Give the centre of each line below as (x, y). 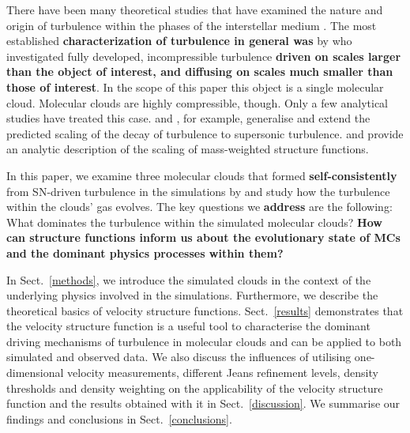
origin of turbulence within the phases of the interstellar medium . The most (192, 25)
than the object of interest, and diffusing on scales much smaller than (200, 72)
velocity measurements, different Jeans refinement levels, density (223, 373)
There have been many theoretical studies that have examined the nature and (195, 9)
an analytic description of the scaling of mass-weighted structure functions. (188, 149)
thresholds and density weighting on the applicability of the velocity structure (195, 388)
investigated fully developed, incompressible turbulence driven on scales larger (204, 56)
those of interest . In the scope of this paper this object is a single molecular (195, 87)
